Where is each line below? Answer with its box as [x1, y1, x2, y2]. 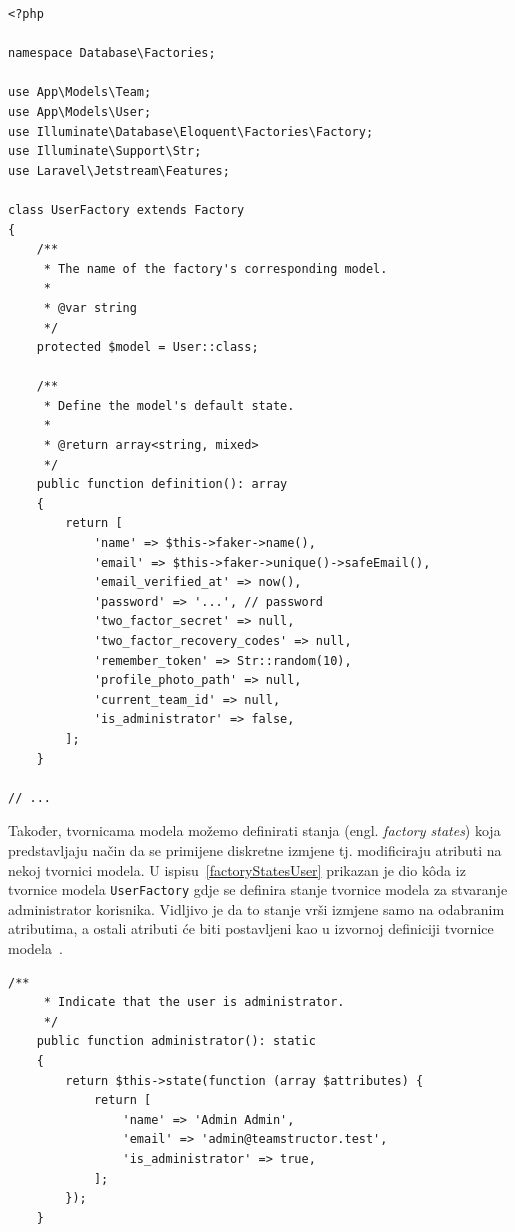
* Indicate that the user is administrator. [43, 995, 345, 1010]
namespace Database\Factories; [8, 46, 216, 61]
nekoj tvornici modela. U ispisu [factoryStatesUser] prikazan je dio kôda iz [8, 859, 466, 880]
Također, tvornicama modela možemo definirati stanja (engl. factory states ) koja [8, 820, 501, 841]
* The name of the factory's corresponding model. [43, 261, 388, 276]
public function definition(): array [36, 477, 288, 492]
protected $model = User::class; [36, 340, 259, 355]
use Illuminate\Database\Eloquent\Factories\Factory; [8, 124, 374, 139]
